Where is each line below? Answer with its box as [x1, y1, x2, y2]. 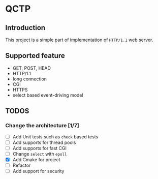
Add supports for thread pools [12, 139, 76, 145]
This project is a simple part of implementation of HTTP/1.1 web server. [5, 37, 153, 43]
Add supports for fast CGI [12, 145, 67, 151]
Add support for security [12, 168, 65, 174]
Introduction [5, 23, 46, 32]
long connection [12, 76, 47, 82]
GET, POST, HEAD [12, 65, 51, 71]
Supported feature [5, 51, 65, 60]
